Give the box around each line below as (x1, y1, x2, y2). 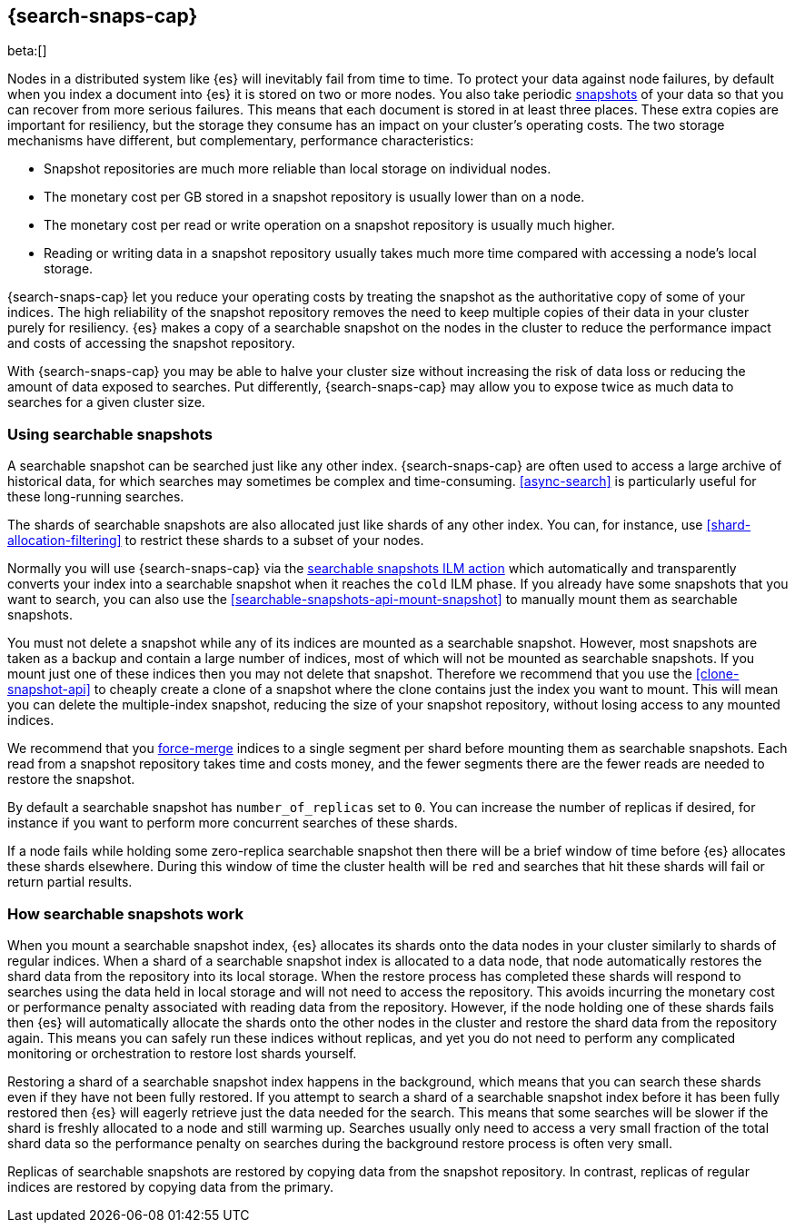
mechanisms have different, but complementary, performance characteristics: (7, 133, 474, 149)
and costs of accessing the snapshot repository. (7, 335, 295, 352)
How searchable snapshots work (7, 904, 243, 923)
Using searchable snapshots (7, 424, 214, 443)
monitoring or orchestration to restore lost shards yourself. (7, 1045, 357, 1061)
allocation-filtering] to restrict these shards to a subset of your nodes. (7, 532, 424, 549)
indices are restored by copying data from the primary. (7, 1178, 334, 1195)
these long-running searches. (7, 489, 184, 505)
